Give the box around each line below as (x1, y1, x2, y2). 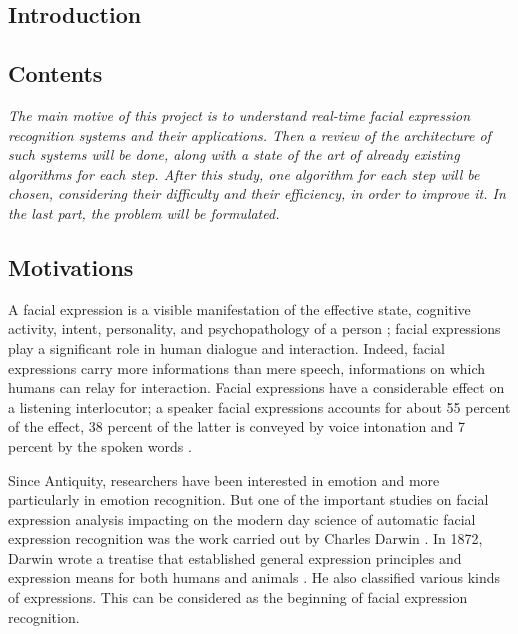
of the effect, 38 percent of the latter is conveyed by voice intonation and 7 (8, 416, 466, 437)
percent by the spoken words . (8, 435, 192, 456)
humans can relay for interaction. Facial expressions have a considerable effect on (8, 377, 505, 398)
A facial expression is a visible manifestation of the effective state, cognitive (8, 298, 471, 319)
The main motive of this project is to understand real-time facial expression (8, 104, 471, 125)
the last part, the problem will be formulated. (8, 202, 280, 223)
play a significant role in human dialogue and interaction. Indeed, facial (8, 337, 445, 358)
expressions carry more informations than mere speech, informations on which (8, 357, 486, 378)
